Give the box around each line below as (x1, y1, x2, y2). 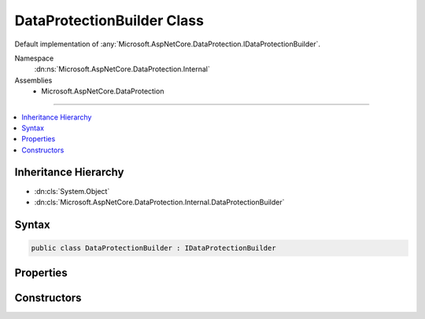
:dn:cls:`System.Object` (34, 186, 110, 196)
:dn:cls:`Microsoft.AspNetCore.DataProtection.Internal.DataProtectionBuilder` (34, 197, 285, 207)
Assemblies (14, 75, 53, 85)
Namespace (14, 53, 54, 63)
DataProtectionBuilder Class (14, 12, 205, 29)
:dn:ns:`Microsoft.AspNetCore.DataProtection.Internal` (34, 64, 210, 74)
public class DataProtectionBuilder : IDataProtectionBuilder (31, 244, 276, 252)
